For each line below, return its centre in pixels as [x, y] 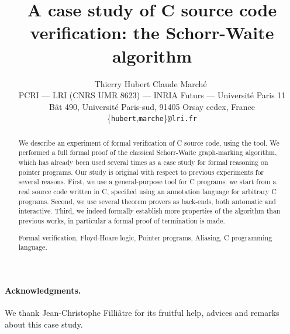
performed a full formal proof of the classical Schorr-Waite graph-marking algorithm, [148, 152]
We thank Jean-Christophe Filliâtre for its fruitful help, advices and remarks [142, 313]
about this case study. [44, 324]
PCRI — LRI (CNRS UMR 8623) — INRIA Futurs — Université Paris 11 [152, 95]
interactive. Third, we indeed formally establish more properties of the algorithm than [149, 211]
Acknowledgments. [43, 290]
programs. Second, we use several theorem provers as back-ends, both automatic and [147, 201]
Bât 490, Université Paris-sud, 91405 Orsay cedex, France [152, 106]
